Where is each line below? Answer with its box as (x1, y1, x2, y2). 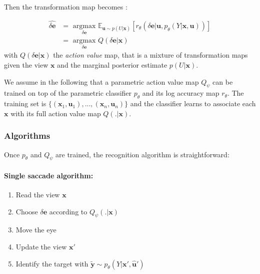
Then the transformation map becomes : (4, 2, 127, 12)
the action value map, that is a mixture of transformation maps (53, 50, 248, 60)
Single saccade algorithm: (4, 170, 93, 180)
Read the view (15, 189, 60, 200)
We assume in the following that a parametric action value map (4, 76, 199, 87)
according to (49, 206, 87, 216)
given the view (4, 59, 48, 70)
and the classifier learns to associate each (130, 98, 256, 109)
